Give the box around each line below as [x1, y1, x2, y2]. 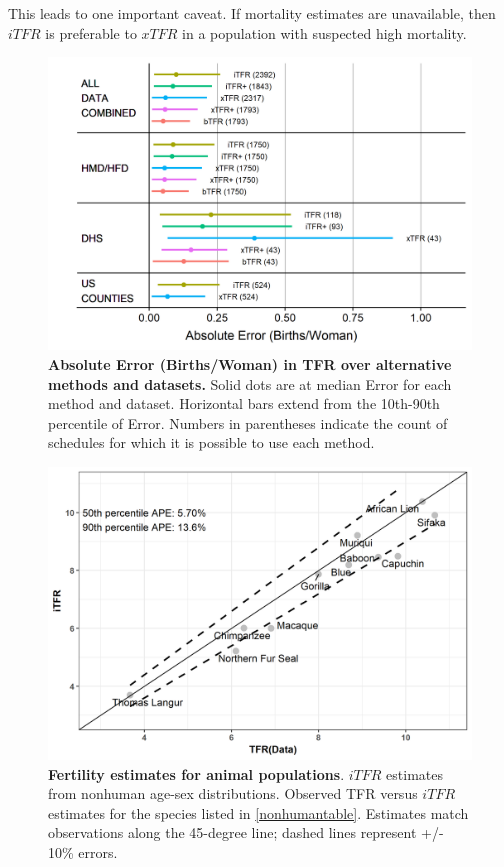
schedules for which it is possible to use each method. [48, 432, 375, 453]
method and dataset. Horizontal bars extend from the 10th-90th [48, 393, 440, 414]
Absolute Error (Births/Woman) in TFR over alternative [48, 353, 452, 374]
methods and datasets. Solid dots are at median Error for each [48, 373, 452, 394]
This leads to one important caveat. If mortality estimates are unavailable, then [8, 3, 496, 23]
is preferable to [45, 22, 137, 43]
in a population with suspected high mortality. [182, 22, 467, 43]
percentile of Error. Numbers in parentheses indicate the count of [48, 412, 448, 433]
